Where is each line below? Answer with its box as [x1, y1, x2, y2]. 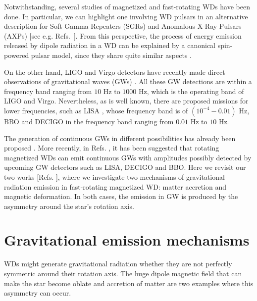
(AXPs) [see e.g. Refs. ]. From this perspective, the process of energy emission [4, 30, 242, 41]
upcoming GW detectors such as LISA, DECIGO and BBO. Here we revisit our [4, 162, 246, 172]
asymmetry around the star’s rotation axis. [4, 201, 134, 211]
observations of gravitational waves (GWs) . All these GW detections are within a [4, 76, 252, 87]
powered [4, 50, 29, 60]
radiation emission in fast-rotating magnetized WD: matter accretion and [4, 181, 226, 192]
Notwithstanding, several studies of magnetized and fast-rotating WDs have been [4, 1, 250, 11]
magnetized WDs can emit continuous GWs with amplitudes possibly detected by [4, 152, 252, 162]
